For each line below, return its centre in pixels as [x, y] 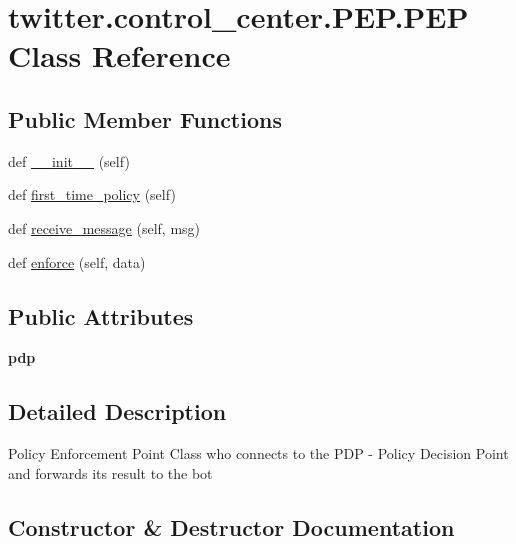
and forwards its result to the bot [110, 472]
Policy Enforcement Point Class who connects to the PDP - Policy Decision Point [258, 453]
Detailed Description [117, 411]
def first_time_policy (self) [92, 194]
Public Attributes [101, 315]
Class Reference [119, 55]
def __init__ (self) [69, 160]
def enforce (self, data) [77, 261]
